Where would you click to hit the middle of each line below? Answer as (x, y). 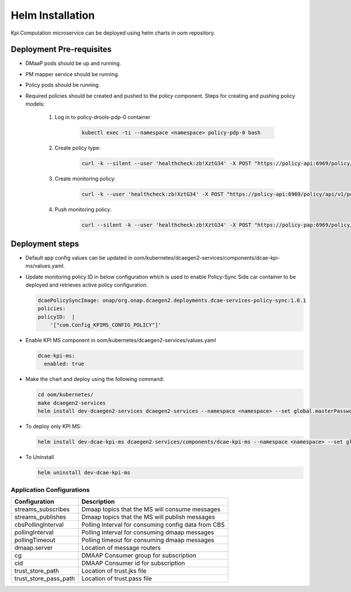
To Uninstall (40, 457)
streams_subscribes (42, 509)
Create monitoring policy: (85, 179)
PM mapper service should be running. (72, 74)
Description (98, 501)
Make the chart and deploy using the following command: (95, 379)
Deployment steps (45, 244)
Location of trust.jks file (114, 570)
